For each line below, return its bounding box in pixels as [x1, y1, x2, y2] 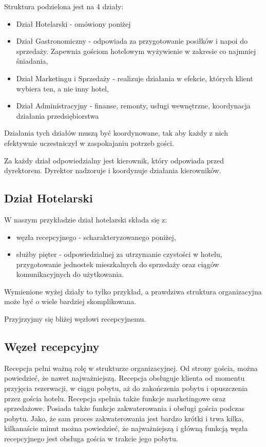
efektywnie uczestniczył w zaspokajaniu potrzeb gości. [4, 137, 174, 148]
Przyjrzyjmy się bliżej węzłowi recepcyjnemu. [4, 313, 146, 324]
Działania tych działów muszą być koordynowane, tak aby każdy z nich [4, 127, 228, 138]
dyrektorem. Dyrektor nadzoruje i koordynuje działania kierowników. [4, 165, 221, 176]
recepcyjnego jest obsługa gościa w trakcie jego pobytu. [4, 433, 178, 444]
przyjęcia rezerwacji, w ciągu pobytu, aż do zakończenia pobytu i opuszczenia [4, 383, 248, 394]
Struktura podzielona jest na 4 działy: [4, 1, 124, 11]
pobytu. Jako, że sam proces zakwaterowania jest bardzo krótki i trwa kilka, [4, 413, 244, 423]
